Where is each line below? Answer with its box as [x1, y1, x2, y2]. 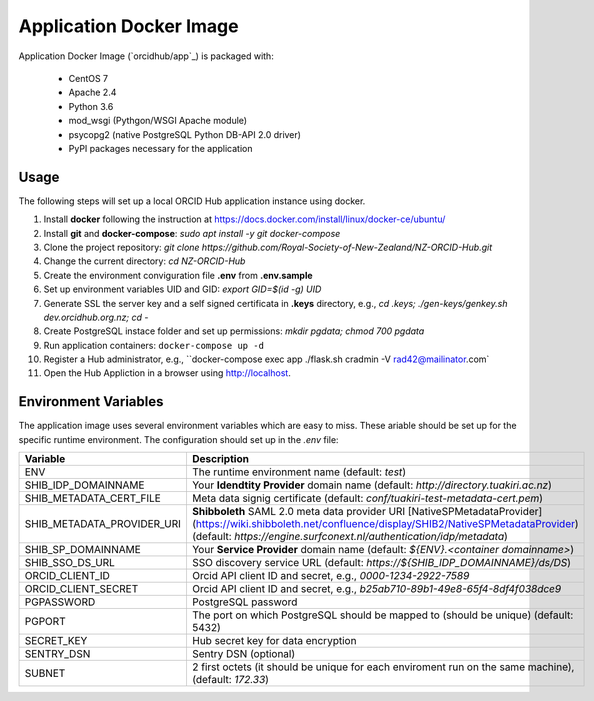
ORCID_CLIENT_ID [24, 569, 110, 583]
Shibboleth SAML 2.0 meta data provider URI [191, 505, 406, 519]
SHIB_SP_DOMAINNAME [24, 543, 142, 557]
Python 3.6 [68, 100, 114, 112]
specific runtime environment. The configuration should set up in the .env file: [18, 433, 339, 445]
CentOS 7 [68, 72, 109, 84]
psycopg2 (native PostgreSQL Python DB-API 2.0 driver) [68, 128, 302, 140]
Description [191, 452, 250, 466]
